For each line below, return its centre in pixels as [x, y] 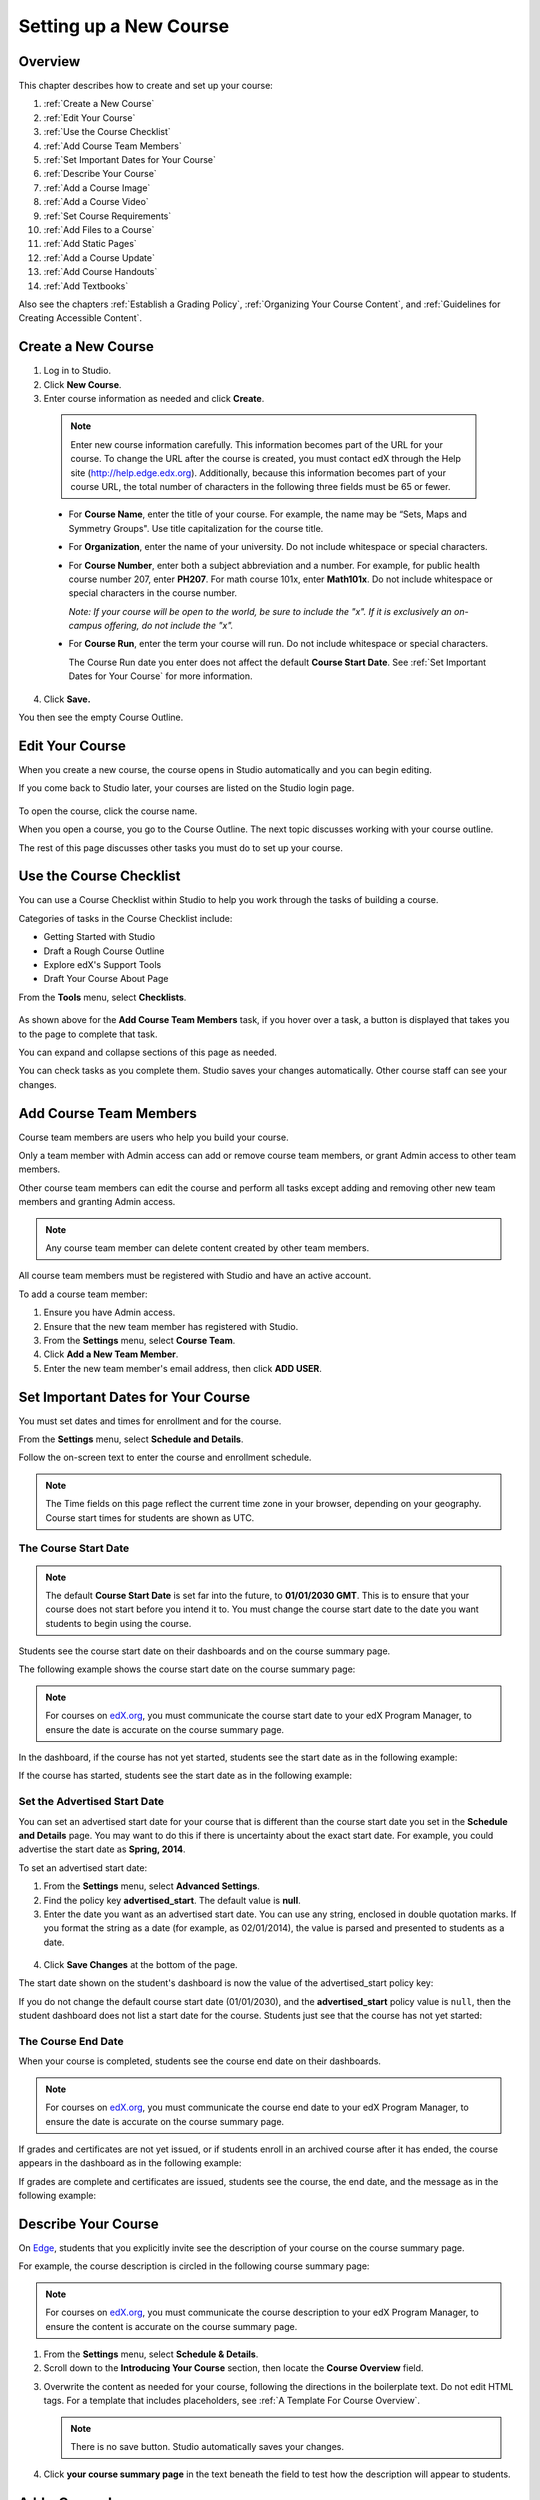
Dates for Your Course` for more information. [161, 676]
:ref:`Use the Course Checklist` [107, 132]
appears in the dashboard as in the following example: [130, 2163]
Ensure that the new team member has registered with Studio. [171, 1326]
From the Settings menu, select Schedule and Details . [131, 1439]
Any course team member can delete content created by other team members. [207, 1247]
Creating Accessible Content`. [80, 318]
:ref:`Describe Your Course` [100, 174]
